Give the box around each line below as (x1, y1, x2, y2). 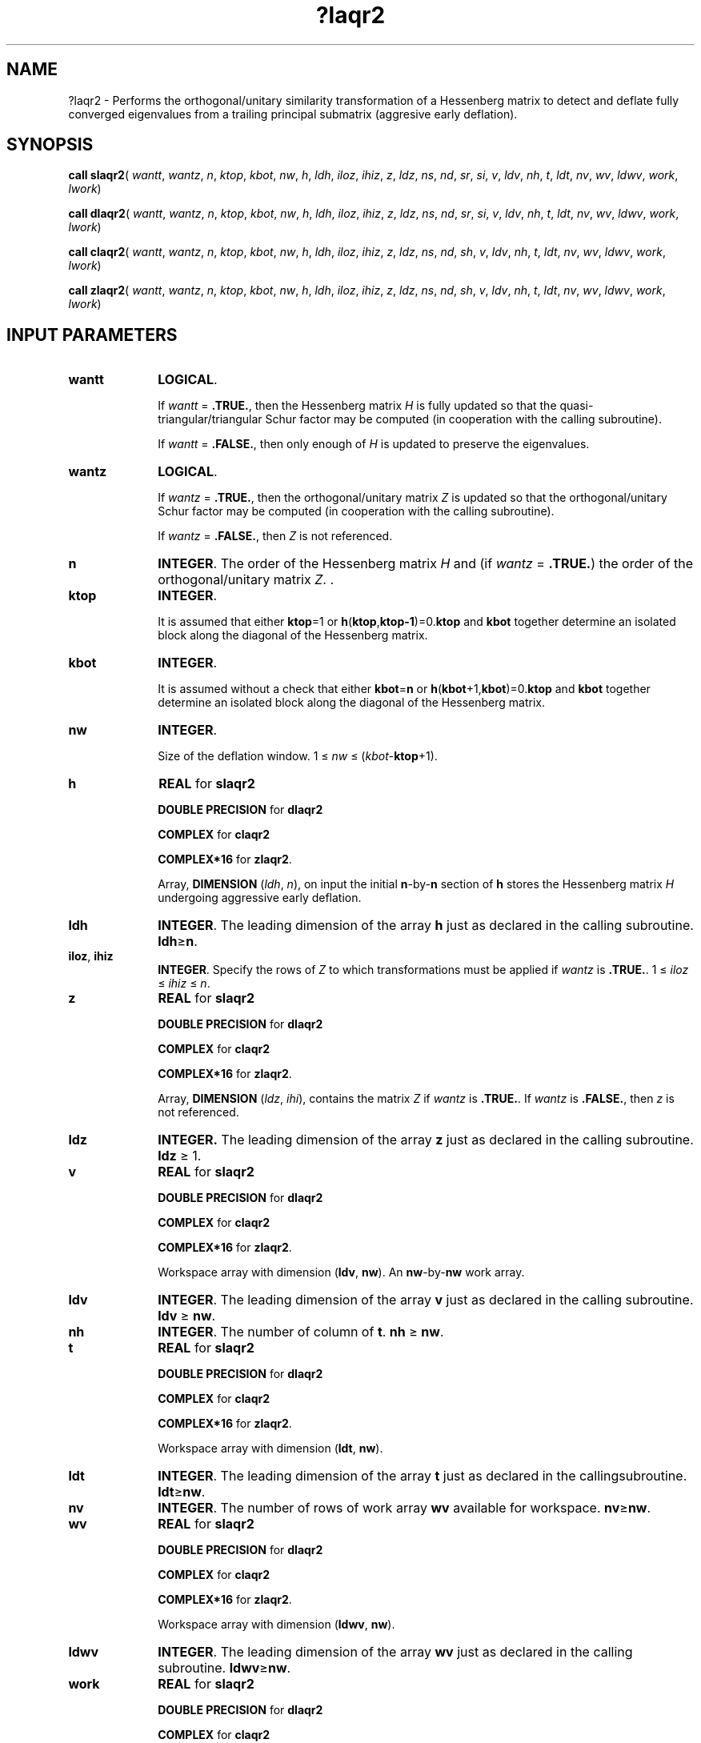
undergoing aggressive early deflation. (158, 891, 362, 905)
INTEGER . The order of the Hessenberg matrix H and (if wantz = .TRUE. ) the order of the (158, 555, 694, 572)
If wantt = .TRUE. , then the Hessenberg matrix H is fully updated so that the (158, 399, 557, 413)
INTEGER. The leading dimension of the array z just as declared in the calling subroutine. (158, 1132, 694, 1148)
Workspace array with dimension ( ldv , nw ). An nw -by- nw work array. (158, 1265, 525, 1280)
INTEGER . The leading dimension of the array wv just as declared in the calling (158, 1644, 633, 1661)
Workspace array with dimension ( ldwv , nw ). (158, 1617, 395, 1632)
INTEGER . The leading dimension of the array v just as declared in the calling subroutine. (158, 1292, 694, 1308)
